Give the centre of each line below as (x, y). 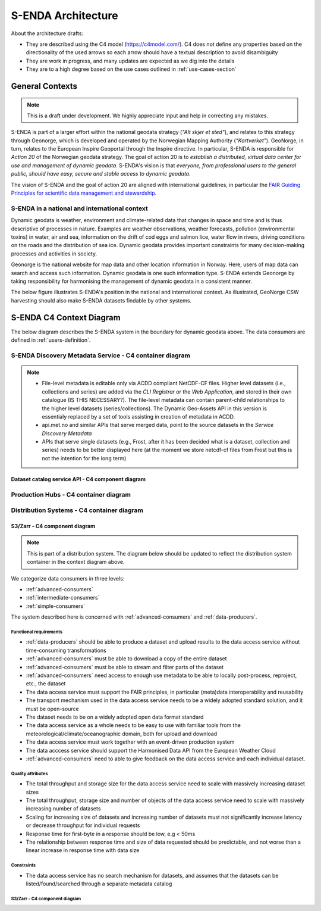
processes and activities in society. (54, 254)
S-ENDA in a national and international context (79, 208)
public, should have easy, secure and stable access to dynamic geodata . (101, 174)
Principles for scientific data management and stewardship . (84, 193)
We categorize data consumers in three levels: (68, 578)
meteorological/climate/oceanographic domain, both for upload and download (122, 734)
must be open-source (53, 709)
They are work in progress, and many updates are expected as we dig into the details (130, 61)
